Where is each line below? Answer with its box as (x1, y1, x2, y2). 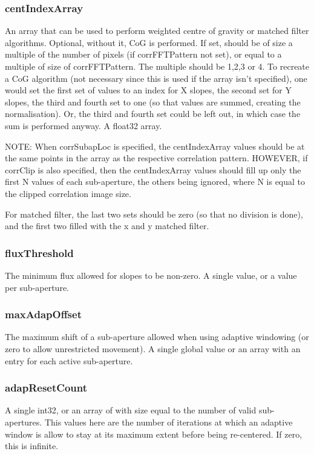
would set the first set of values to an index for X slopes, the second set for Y (5, 84, 292, 96)
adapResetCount (5, 380, 87, 395)
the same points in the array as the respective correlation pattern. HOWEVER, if (5, 152, 308, 164)
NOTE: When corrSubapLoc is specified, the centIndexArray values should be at (5, 139, 305, 152)
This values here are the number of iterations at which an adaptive (44, 415, 293, 428)
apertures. (5, 415, 42, 428)
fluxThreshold (5, 245, 74, 260)
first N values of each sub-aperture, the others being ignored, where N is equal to (5, 175, 306, 188)
